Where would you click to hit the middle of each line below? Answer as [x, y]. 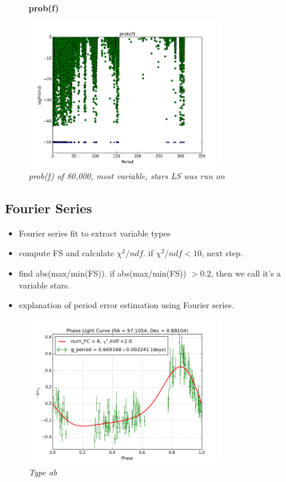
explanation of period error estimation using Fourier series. [126, 305]
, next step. [222, 253]
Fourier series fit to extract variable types [95, 233]
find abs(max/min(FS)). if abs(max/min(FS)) [103, 273]
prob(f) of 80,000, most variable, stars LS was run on [127, 176]
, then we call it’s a [246, 273]
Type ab [43, 472]
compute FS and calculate [67, 253]
